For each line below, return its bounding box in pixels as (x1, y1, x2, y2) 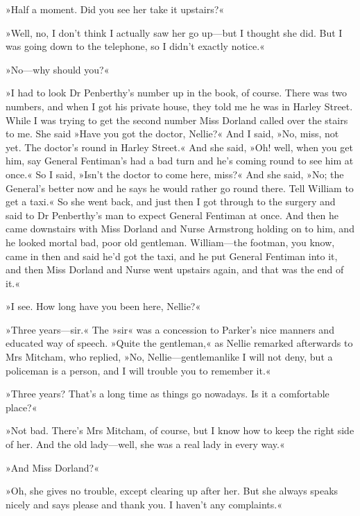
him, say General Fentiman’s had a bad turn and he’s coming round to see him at (6, 153, 354, 168)
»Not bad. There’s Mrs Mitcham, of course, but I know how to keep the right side (6, 423, 354, 438)
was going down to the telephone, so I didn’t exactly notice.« (6, 39, 265, 53)
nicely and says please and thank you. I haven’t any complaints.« (6, 497, 282, 511)
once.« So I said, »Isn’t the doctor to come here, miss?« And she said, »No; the (6, 166, 344, 181)
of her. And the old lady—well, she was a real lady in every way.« (6, 437, 285, 452)
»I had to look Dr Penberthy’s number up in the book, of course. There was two (6, 85, 347, 100)
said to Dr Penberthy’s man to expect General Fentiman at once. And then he (6, 207, 339, 222)
